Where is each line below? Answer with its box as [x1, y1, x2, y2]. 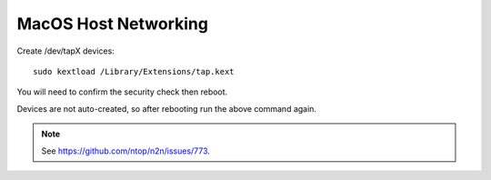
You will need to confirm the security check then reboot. [16, 86, 228, 97]
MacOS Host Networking [16, 14, 209, 34]
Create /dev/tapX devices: [16, 45, 115, 56]
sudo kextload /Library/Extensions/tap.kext [33, 66, 235, 76]
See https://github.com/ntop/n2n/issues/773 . [41, 145, 211, 156]
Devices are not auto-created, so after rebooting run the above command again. [16, 103, 317, 114]
